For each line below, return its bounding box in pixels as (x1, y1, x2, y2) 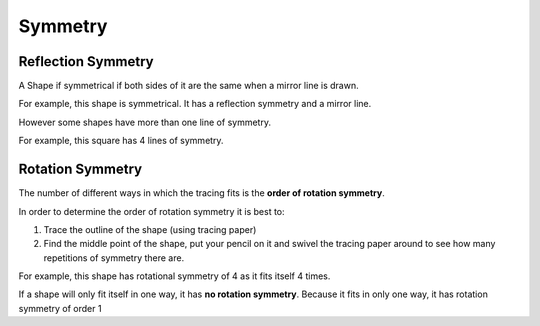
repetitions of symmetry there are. (43, 251, 185, 264)
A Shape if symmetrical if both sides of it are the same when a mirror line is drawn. (18, 80, 359, 92)
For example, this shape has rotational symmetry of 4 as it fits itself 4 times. (18, 270, 331, 282)
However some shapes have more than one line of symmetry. (18, 116, 272, 128)
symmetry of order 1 (18, 302, 102, 314)
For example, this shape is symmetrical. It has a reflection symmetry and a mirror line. (18, 98, 372, 110)
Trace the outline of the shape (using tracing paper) (43, 223, 257, 235)
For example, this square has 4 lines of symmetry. (18, 135, 224, 147)
